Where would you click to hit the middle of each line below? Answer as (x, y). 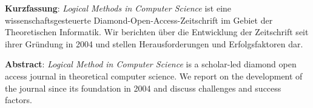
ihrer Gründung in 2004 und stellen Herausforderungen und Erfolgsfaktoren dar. (154, 43)
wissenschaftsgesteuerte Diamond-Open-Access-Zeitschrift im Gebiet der (139, 20)
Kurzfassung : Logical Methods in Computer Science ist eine (118, 8)
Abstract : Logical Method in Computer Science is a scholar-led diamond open (151, 64)
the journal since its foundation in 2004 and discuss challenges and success (143, 88)
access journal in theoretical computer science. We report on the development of (154, 76)
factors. (19, 100)
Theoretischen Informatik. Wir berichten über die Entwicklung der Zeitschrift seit (157, 32)
